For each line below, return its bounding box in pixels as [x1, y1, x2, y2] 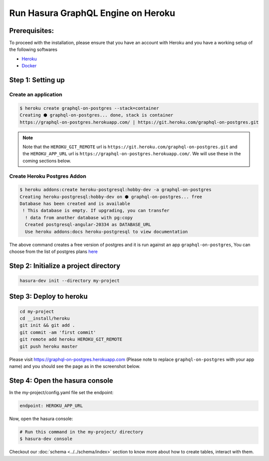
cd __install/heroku [19, 315, 70, 321]
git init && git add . [19, 322, 75, 328]
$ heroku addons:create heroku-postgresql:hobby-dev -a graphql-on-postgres [19, 187, 212, 193]
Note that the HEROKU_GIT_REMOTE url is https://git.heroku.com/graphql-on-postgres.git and [22, 144, 238, 150]
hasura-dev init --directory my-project [19, 278, 120, 283]
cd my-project [19, 308, 54, 314]
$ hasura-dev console [19, 436, 73, 442]
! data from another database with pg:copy [25, 215, 133, 221]
